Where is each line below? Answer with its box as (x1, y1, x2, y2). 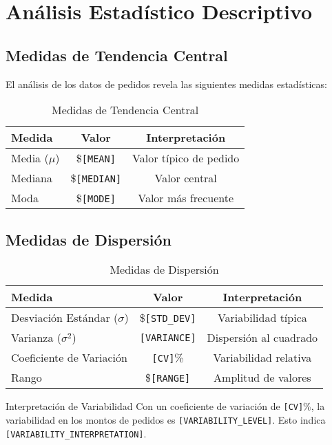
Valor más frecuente (138, 190, 234, 206)
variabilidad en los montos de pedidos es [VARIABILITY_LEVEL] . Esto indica (6, 413, 326, 427)
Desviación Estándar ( (11, 310, 118, 326)
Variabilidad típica (217, 310, 307, 326)
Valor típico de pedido (132, 150, 240, 166)
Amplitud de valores (214, 369, 311, 386)
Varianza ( (11, 329, 61, 346)
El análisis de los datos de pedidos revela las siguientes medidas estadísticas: (6, 76, 327, 91)
